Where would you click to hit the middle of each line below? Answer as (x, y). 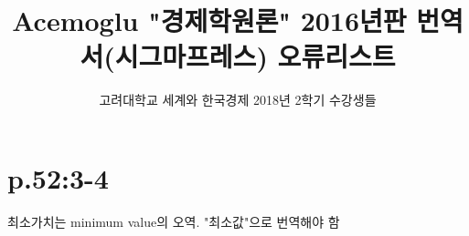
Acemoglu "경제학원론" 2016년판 (209, 21)
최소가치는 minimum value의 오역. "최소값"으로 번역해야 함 (174, 221)
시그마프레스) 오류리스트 (255, 56)
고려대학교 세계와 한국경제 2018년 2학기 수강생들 (238, 100)
